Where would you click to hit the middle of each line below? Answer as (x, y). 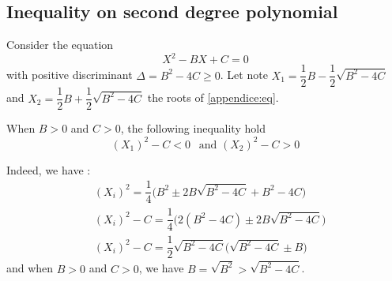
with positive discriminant (70, 75)
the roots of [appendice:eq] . (213, 97)
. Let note (244, 75)
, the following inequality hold (193, 128)
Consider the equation (60, 45)
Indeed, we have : (49, 169)
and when (30, 268)
